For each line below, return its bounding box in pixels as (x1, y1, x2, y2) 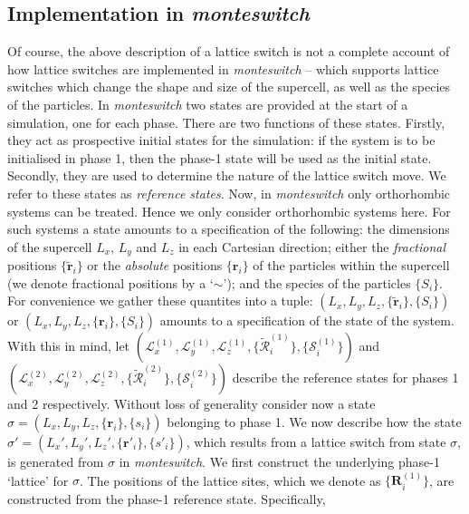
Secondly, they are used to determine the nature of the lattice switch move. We (7, 166, 446, 185)
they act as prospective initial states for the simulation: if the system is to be (7, 131, 435, 150)
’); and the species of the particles (223, 273, 411, 292)
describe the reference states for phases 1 (232, 368, 459, 387)
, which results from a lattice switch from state (186, 432, 446, 451)
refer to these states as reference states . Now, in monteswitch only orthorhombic (7, 183, 451, 202)
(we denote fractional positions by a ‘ (7, 273, 214, 292)
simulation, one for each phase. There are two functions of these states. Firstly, (7, 112, 445, 131)
